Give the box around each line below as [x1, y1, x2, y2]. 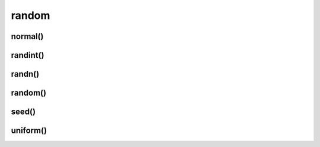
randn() [11, 69, 40, 79]
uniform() [11, 126, 47, 136]
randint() [11, 50, 44, 60]
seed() [11, 107, 36, 117]
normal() [11, 31, 44, 41]
